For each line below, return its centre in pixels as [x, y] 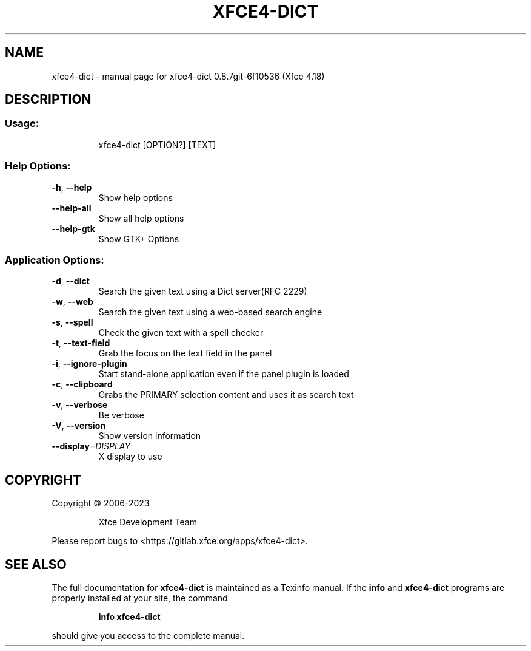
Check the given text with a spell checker [181, 333]
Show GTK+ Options [139, 239]
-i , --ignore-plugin [89, 364]
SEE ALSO [36, 564]
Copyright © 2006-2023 [101, 503]
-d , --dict [71, 281]
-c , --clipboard [82, 384]
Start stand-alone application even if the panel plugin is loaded [224, 374]
